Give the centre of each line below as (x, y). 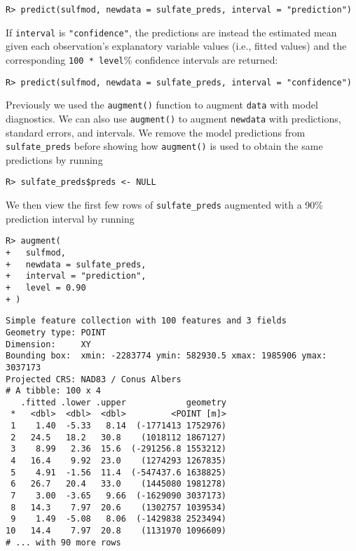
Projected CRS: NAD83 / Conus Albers (94, 379)
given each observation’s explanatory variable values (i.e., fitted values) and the (176, 46)
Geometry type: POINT (56, 332)
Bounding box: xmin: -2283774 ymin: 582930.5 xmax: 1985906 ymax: (166, 356)
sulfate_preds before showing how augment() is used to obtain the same (164, 146)
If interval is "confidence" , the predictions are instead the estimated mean (171, 32)
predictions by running (54, 159)
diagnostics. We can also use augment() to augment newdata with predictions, (173, 118)
